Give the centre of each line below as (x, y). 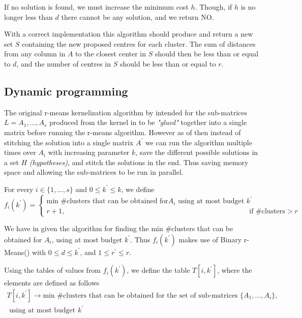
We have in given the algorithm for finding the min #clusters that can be (119, 228)
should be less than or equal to (168, 63)
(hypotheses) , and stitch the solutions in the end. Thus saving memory (139, 162)
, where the (235, 270)
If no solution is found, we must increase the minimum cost (96, 7)
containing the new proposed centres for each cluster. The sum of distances (139, 43)
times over (20, 152)
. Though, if (214, 7)
